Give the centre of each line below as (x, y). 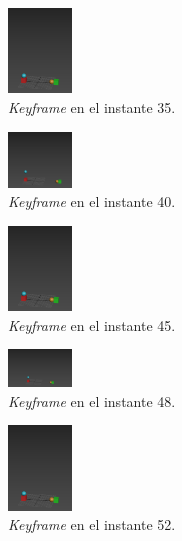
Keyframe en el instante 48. (92, 400)
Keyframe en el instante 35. (92, 107)
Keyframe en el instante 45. (92, 324)
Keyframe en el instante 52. (92, 524)
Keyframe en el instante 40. (92, 201)
